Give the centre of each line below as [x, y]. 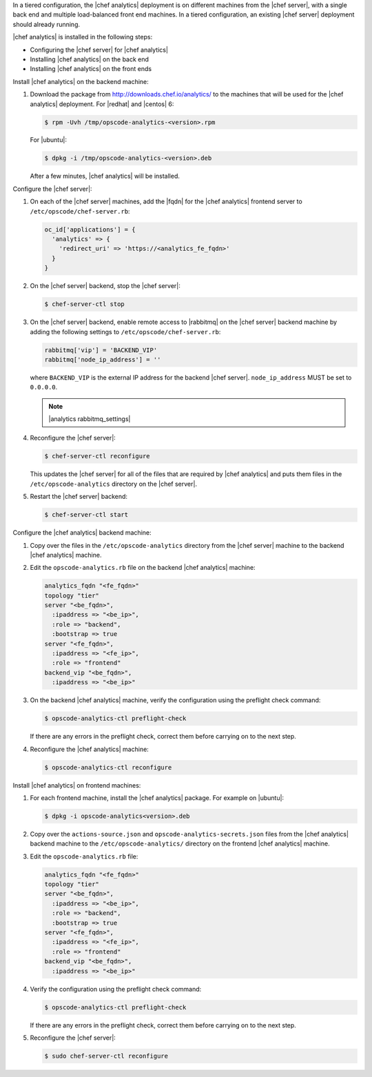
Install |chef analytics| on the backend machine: [81, 81]
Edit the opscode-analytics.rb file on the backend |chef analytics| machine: [143, 568]
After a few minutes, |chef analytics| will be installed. [105, 176]
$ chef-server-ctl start [86, 515]
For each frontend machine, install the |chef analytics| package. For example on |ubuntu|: [157, 798]
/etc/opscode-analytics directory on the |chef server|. [114, 484]
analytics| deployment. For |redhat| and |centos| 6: [102, 104]
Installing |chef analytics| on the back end [90, 59]
